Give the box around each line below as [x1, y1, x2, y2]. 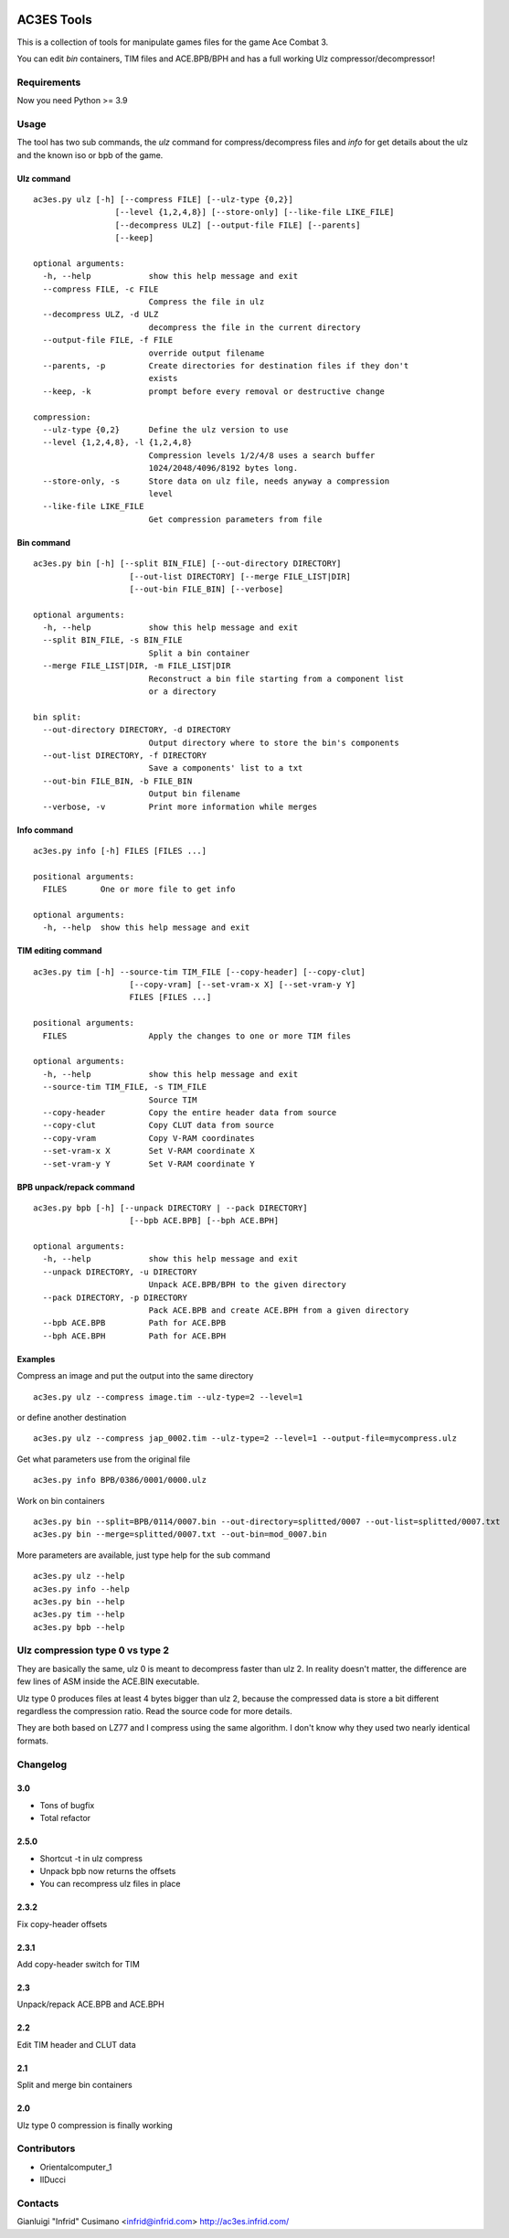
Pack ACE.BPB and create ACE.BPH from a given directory [148, 1305, 409, 1316]
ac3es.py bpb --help [33, 1622, 125, 1632]
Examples [16, 1353, 56, 1364]
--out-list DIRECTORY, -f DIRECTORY [42, 750, 207, 761]
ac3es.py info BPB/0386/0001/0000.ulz [33, 1475, 207, 1486]
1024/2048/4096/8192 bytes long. [148, 463, 299, 474]
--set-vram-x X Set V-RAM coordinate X [42, 1146, 255, 1156]
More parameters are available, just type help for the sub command [16, 1550, 271, 1561]
